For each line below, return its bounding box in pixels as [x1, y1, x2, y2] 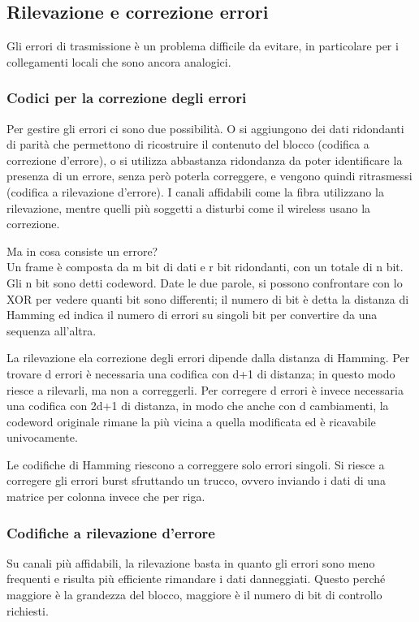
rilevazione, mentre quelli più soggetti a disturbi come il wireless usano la [6, 199, 371, 216]
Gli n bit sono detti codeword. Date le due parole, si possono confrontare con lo [6, 274, 403, 291]
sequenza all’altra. [6, 322, 97, 339]
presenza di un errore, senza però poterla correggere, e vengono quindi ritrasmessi [6, 167, 413, 184]
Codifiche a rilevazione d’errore [6, 522, 215, 542]
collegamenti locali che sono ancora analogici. [6, 53, 231, 70]
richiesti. [6, 602, 49, 619]
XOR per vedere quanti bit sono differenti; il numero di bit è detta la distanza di [6, 290, 409, 307]
